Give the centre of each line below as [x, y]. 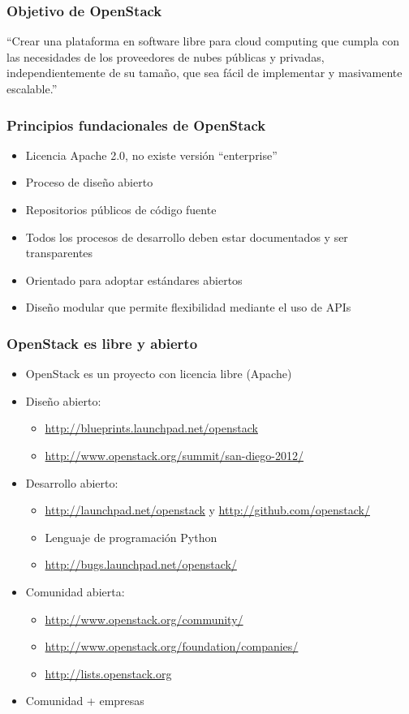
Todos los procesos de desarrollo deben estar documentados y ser [187, 237]
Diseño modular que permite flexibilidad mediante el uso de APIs [188, 307]
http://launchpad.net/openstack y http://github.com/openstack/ [207, 510]
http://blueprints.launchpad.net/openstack [151, 428]
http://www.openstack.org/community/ [144, 619]
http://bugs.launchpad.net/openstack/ [141, 564]
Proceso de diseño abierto [89, 182]
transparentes [59, 253]
